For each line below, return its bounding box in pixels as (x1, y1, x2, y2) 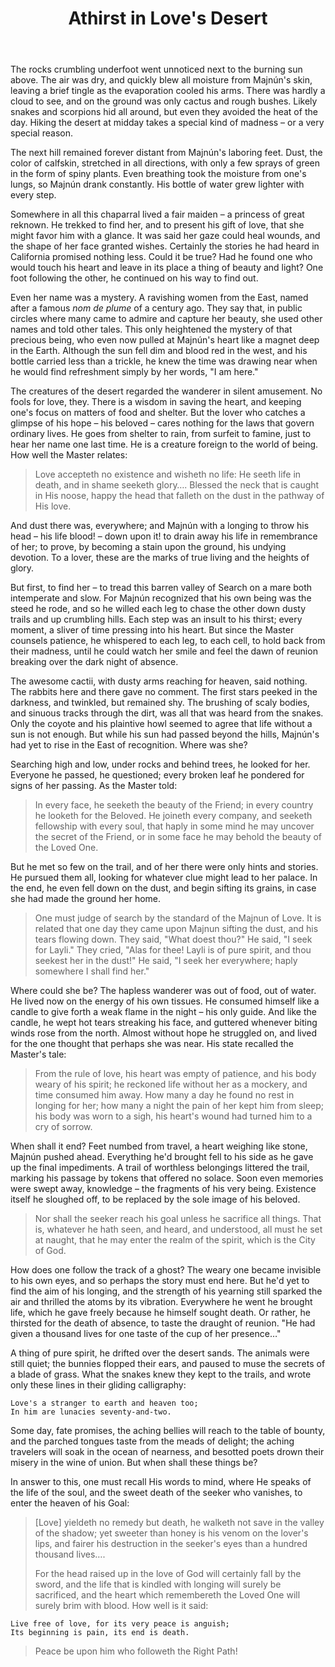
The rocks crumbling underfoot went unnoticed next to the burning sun (10, 63, 303, 76)
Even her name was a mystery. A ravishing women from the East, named (10, 292, 309, 304)
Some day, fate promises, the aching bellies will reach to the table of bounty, (10, 1425, 326, 1437)
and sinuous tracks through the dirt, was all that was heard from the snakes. (10, 707, 324, 719)
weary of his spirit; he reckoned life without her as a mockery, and (34, 1078, 308, 1091)
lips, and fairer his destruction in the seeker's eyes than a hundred (34, 1538, 308, 1550)
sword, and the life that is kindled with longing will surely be (34, 1578, 282, 1591)
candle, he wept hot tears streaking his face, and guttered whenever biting (10, 1017, 318, 1029)
